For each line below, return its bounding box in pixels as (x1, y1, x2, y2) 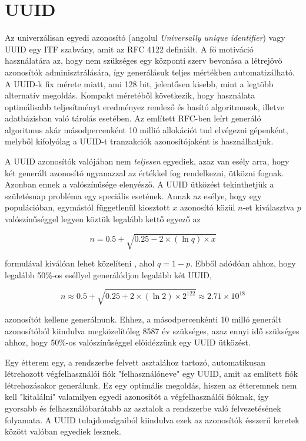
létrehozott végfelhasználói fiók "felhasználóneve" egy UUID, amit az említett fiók (5, 367, 298, 380)
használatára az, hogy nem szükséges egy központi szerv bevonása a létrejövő (5, 54, 282, 67)
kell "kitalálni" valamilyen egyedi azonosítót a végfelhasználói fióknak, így (5, 390, 269, 403)
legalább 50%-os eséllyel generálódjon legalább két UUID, (5, 268, 212, 281)
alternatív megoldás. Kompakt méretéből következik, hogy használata (5, 89, 255, 101)
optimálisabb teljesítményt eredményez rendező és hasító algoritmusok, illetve (5, 100, 284, 113)
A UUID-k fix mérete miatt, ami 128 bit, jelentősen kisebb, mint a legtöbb (5, 77, 274, 90)
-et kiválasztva (242, 201, 294, 213)
